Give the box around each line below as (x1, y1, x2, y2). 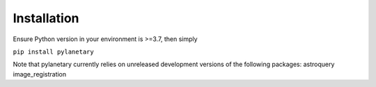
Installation (13, 10, 79, 26)
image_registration (13, 70, 67, 78)
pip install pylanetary (13, 47, 94, 56)
